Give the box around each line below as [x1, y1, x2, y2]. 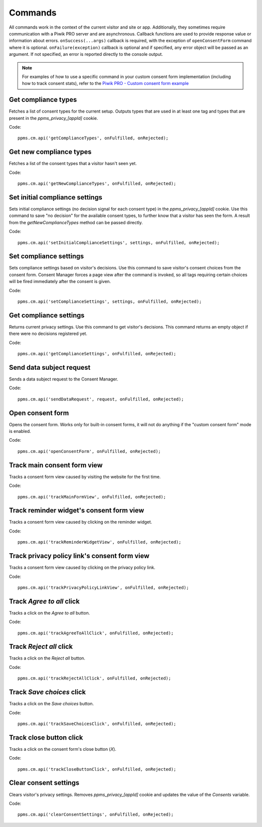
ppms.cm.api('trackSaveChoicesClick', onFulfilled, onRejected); [17, 721, 177, 727]
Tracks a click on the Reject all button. [9, 655, 85, 661]
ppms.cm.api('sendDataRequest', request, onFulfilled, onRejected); [17, 396, 184, 402]
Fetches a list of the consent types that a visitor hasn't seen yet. [9, 161, 137, 166]
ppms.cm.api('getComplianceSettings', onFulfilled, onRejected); [17, 351, 177, 357]
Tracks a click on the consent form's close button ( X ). [9, 746, 116, 752]
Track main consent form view [9, 461, 103, 469]
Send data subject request [9, 363, 91, 371]
